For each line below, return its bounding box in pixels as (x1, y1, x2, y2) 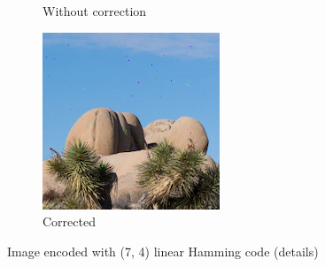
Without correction (43, 2, 147, 19)
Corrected (43, 212, 96, 231)
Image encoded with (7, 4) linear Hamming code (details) (7, 241, 319, 260)
